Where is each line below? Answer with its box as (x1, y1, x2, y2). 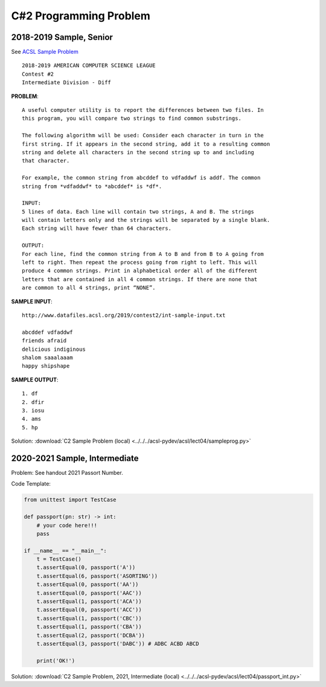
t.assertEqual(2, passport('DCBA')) (36, 632, 145, 639)
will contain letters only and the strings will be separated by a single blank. (22, 217, 270, 224)
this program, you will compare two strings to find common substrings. (22, 115, 241, 122)
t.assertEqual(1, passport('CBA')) (36, 624, 142, 630)
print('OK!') (36, 657, 75, 664)
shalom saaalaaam (22, 354, 73, 361)
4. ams (22, 415, 42, 423)
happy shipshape (22, 363, 70, 370)
